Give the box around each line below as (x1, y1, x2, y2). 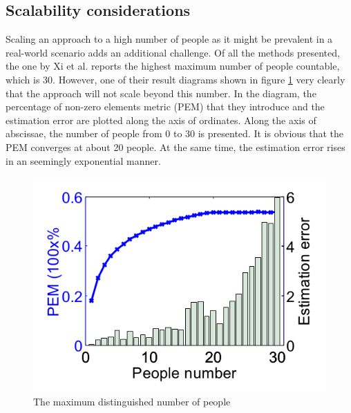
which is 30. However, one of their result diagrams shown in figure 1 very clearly (6, 72, 345, 86)
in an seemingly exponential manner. (6, 153, 161, 168)
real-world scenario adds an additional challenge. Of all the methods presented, (6, 45, 340, 59)
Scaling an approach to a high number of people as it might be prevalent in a (6, 32, 333, 46)
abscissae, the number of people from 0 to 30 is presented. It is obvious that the (6, 126, 344, 141)
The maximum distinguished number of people (33, 394, 231, 408)
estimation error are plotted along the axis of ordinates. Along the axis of (6, 112, 316, 127)
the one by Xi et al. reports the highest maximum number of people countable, (6, 59, 340, 73)
